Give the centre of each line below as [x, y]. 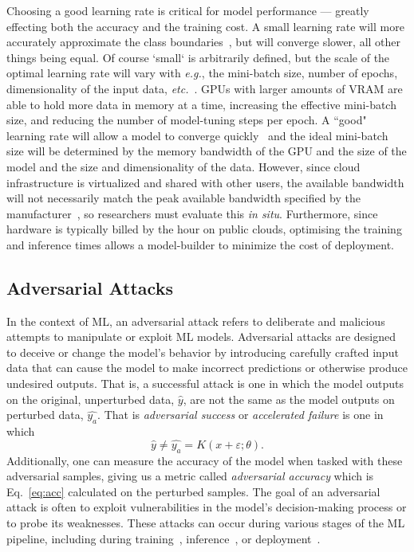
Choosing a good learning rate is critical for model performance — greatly [188, 10]
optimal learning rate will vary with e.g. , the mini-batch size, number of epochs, [202, 73]
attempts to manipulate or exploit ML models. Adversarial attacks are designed [201, 337]
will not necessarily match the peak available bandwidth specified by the [183, 198]
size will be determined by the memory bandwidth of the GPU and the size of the [207, 151]
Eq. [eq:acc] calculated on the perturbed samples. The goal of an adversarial [193, 491]
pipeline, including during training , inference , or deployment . [164, 538]
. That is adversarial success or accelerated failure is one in [241, 415]
